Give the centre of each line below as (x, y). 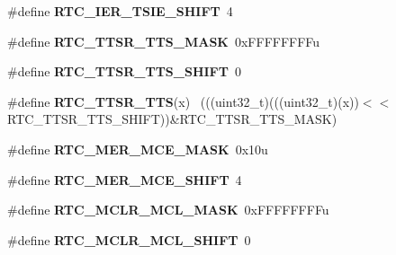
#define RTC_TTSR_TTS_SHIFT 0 (124, 71)
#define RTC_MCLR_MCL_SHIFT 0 (129, 239)
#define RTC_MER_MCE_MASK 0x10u (138, 149)
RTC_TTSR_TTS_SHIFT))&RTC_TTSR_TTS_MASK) (172, 119)
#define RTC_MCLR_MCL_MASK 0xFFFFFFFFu (168, 210)
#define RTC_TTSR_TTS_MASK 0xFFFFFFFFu (164, 41)
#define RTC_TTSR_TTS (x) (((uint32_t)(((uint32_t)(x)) (183, 101)
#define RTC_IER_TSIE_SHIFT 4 (120, 11)
